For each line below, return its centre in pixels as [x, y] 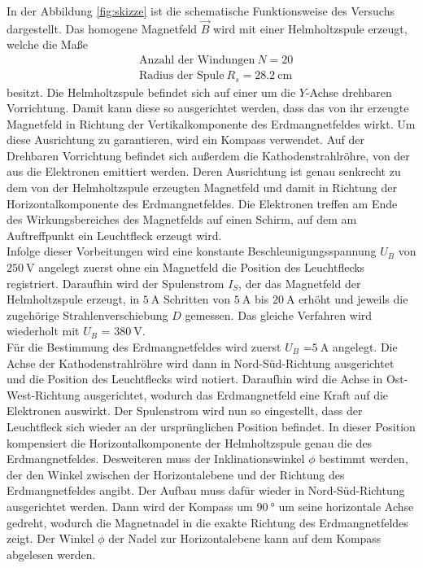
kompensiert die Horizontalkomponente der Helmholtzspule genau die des [190, 442]
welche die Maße [47, 44]
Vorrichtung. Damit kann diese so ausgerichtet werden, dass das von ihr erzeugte [208, 108]
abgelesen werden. [51, 554]
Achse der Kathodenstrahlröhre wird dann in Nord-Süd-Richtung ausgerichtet [201, 363]
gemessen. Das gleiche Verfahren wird [279, 315]
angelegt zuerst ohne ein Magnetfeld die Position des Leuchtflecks [202, 267]
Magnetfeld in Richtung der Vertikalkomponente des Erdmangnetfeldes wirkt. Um [211, 123]
